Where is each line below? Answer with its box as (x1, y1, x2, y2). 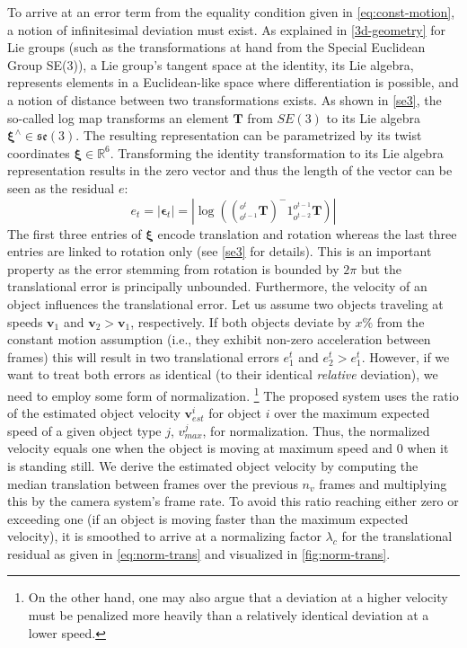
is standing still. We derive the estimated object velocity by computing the (7, 456, 419, 475)
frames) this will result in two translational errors (7, 347, 279, 366)
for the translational (341, 527, 453, 546)
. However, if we (361, 347, 450, 366)
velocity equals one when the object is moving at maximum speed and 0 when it (7, 439, 449, 457)
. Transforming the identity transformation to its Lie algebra (110, 143, 444, 162)
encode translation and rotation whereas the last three (157, 224, 457, 243)
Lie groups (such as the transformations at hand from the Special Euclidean (7, 38, 426, 57)
